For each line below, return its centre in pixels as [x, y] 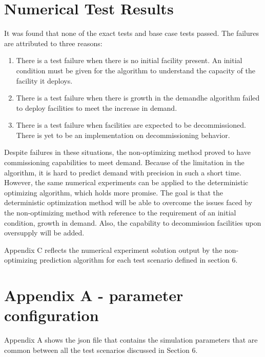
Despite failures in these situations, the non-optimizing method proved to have [127, 152]
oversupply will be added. [44, 233]
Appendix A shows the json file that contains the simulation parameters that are [131, 340]
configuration [52, 315]
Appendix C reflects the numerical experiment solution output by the [113, 250]
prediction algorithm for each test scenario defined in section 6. [139, 260]
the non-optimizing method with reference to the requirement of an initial [120, 213]
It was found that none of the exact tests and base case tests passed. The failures [131, 33]
